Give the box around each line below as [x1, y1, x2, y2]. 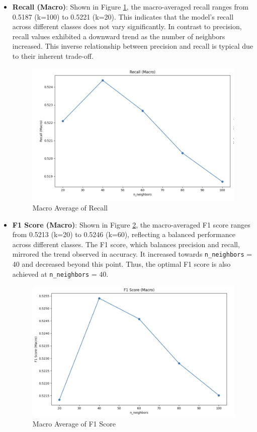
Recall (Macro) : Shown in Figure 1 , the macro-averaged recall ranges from [12, 2, 248, 12]
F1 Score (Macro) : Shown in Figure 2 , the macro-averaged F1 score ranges [12, 219, 250, 230]
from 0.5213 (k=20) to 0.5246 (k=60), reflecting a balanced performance [12, 229, 235, 240]
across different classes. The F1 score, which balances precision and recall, [12, 239, 240, 249]
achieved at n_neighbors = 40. [12, 268, 109, 279]
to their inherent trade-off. [12, 50, 94, 61]
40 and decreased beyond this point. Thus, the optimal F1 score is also [12, 259, 231, 269]
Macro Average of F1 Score [32, 418, 116, 429]
